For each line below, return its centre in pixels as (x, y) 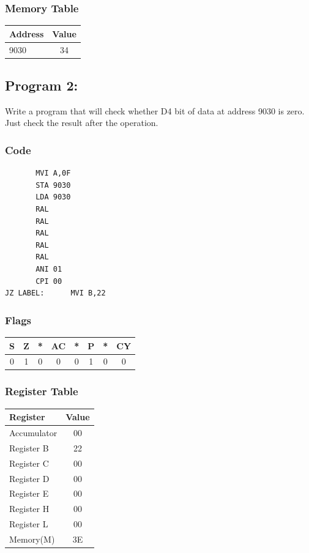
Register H (29, 509)
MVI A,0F (53, 173)
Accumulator (33, 433)
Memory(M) (32, 539)
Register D (29, 478)
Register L (29, 524)
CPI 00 (49, 281)
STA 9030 (53, 185)
